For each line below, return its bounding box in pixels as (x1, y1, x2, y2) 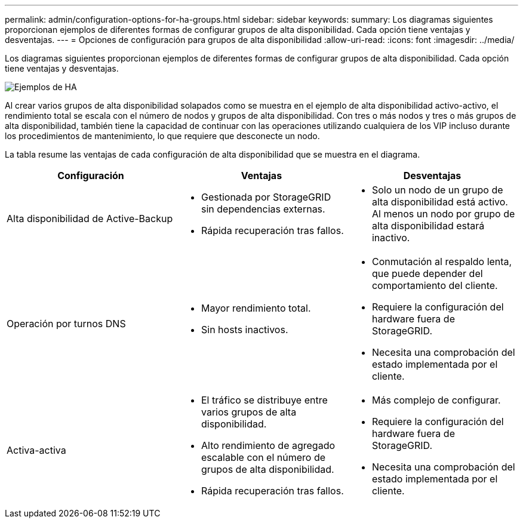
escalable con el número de (201, 451, 326, 463)
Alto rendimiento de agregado (201, 439, 336, 451)
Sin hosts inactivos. (201, 324, 288, 336)
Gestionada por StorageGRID (201, 191, 331, 203)
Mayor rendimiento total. (201, 302, 311, 314)
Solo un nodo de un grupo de (371, 184, 503, 196)
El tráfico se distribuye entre (201, 394, 328, 406)
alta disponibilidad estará (371, 220, 485, 232)
